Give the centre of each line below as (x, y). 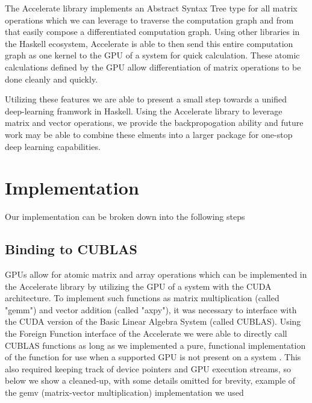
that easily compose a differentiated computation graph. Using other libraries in (152, 32)
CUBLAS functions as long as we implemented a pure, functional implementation (155, 345)
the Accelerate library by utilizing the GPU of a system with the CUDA (138, 286)
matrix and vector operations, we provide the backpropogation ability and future (154, 123)
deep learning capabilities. (53, 146)
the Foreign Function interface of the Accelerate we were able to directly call (146, 333)
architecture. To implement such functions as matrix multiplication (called (142, 298)
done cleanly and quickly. (51, 79)
